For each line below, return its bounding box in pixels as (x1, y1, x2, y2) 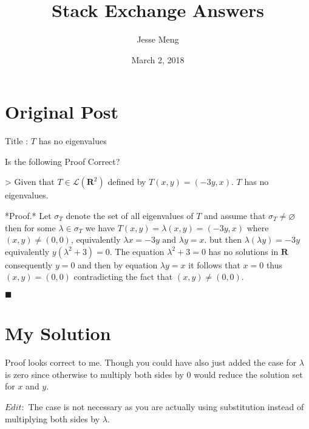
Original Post (5, 99, 119, 124)
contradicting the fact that (73, 270, 173, 283)
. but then (204, 233, 242, 246)
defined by (107, 175, 146, 188)
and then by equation (78, 258, 158, 271)
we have (85, 221, 115, 234)
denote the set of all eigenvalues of (66, 209, 194, 222)
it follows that (188, 258, 240, 271)
